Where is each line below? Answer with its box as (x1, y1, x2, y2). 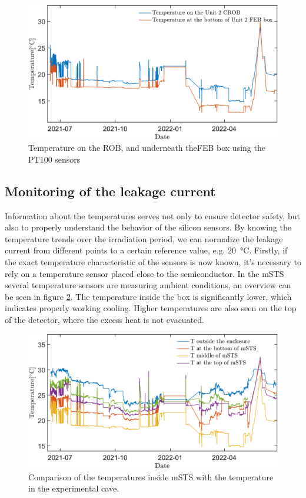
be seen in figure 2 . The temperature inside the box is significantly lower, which (5, 290, 292, 302)
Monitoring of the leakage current (5, 182, 216, 200)
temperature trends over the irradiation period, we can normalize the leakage (5, 232, 283, 245)
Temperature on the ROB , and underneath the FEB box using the (28, 141, 265, 154)
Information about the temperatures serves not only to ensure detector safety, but (5, 209, 300, 222)
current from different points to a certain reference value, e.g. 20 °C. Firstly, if (5, 244, 288, 256)
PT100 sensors (28, 153, 81, 165)
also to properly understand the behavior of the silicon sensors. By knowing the (5, 221, 291, 233)
